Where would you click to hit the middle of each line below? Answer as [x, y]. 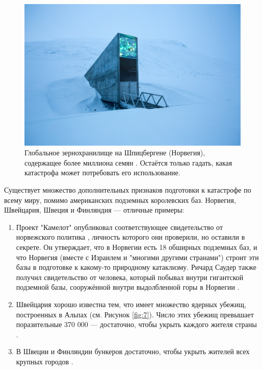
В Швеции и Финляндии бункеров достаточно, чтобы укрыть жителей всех [133, 351]
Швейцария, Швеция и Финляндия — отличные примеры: [94, 210]
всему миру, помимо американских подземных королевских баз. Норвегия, [120, 200]
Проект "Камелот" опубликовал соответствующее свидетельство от [120, 227]
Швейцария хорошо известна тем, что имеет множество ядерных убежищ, [131, 304]
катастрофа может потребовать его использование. [102, 172]
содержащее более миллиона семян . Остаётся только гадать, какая [128, 162]
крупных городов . [45, 361]
